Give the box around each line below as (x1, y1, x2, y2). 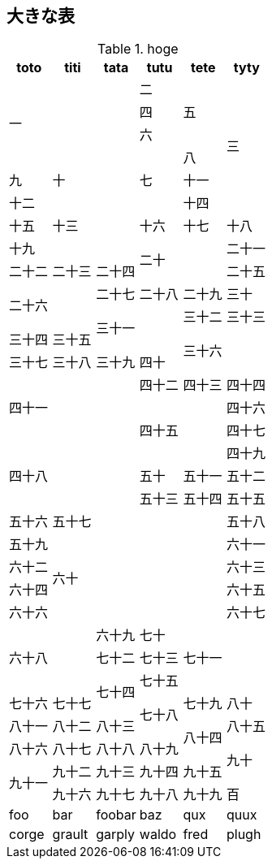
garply (96, 826, 135, 843)
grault (52, 826, 89, 843)
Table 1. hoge (97, 41, 179, 58)
